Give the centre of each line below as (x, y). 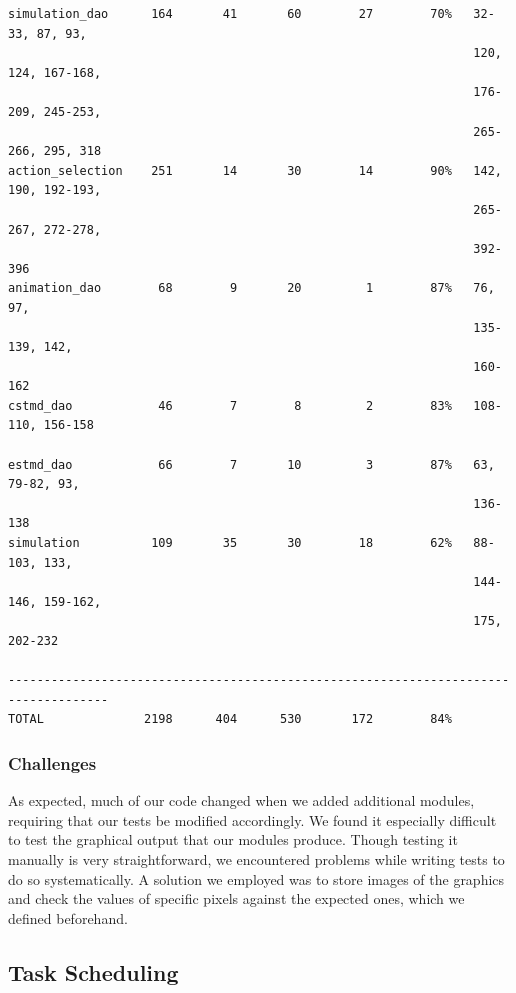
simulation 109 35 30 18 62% (230, 543)
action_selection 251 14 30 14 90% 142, (255, 170)
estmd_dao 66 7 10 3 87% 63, (251, 464)
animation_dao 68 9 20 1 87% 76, (251, 288)
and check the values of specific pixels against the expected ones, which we (236, 898)
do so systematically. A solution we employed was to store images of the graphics (256, 878)
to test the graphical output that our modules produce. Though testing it (233, 839)
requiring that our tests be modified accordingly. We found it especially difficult (252, 819)
